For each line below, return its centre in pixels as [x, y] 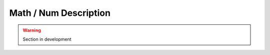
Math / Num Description [60, 13]
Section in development [47, 39]
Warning [32, 30]
